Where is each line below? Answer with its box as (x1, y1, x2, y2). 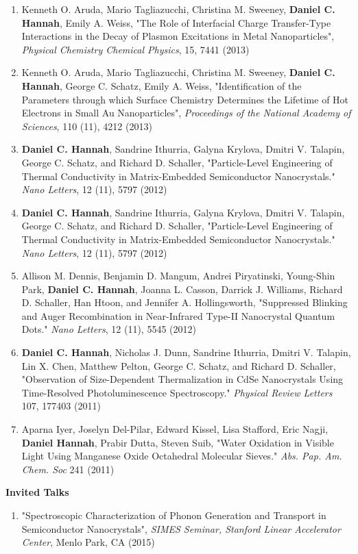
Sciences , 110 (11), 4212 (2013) (21, 118, 152, 133)
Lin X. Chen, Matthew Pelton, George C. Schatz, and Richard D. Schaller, (21, 358, 336, 373)
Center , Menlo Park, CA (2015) (21, 535, 155, 549)
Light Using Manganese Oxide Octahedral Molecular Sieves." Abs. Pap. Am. (21, 449, 342, 463)
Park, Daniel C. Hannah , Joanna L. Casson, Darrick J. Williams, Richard (21, 281, 343, 296)
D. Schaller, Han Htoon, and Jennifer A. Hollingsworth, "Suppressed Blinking (21, 295, 348, 310)
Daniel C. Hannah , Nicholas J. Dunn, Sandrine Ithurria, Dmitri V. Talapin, (21, 345, 351, 360)
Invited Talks (5, 485, 69, 499)
